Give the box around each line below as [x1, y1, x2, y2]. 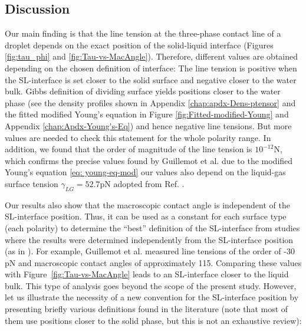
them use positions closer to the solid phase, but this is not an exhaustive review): [5, 314, 302, 326]
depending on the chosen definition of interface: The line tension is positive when [5, 61, 297, 74]
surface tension [5, 177, 58, 189]
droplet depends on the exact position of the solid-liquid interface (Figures [5, 38, 274, 51]
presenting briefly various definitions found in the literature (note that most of [5, 303, 288, 315]
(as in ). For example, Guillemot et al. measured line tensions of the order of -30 [5, 245, 295, 257]
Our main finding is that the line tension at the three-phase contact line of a [5, 27, 281, 40]
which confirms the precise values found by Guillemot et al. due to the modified [5, 154, 293, 166]
